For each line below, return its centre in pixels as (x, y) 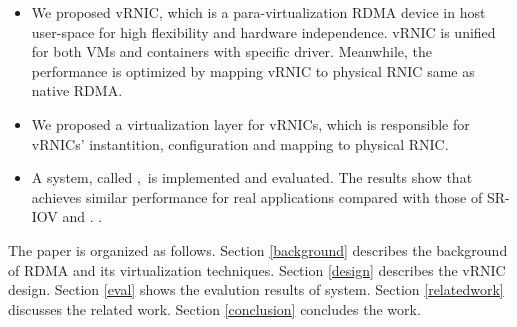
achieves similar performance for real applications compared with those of (257, 196)
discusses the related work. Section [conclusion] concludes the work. (214, 308)
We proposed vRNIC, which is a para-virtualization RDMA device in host (258, 12)
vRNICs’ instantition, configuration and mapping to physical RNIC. (240, 143)
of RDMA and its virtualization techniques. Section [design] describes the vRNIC (257, 269)
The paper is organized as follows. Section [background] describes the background (258, 249)
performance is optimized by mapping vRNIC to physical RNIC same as (253, 70)
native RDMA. (77, 90)
